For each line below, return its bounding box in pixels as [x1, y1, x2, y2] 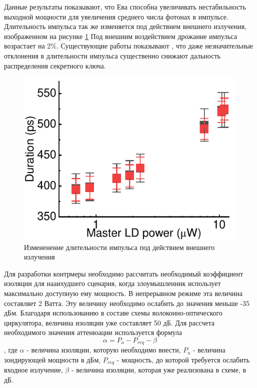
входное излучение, [4, 364, 63, 375]
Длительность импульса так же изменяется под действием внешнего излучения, [4, 21, 247, 31]
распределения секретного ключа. [4, 60, 106, 70]
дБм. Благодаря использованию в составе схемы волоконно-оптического [4, 307, 222, 318]
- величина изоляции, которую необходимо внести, [26, 344, 181, 355]
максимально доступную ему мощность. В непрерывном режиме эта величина [4, 287, 242, 298]
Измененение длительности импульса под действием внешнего [24, 241, 215, 252]
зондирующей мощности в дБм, [4, 354, 101, 364]
